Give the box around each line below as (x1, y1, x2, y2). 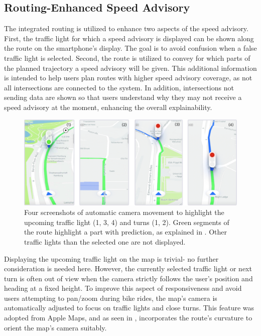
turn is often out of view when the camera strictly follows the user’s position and (4, 273, 253, 283)
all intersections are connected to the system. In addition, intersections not (4, 82, 234, 92)
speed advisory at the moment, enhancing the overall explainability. (4, 101, 212, 112)
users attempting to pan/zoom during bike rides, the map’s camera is (4, 292, 217, 303)
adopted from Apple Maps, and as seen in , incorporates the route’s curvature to (4, 312, 252, 323)
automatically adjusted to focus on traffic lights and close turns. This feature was (4, 302, 254, 313)
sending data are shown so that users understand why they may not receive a (4, 92, 242, 102)
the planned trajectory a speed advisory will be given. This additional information (4, 62, 257, 73)
